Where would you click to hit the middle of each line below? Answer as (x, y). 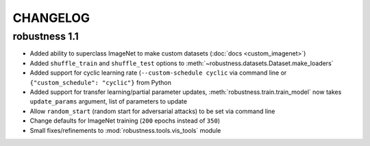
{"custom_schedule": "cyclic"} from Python (100, 82)
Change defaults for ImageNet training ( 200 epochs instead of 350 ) (125, 121)
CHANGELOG (51, 18)
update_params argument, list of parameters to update (109, 101)
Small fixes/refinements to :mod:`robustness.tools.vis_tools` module (125, 130)
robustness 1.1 (46, 36)
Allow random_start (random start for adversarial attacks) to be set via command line (152, 111)
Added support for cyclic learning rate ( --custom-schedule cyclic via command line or (158, 73)
